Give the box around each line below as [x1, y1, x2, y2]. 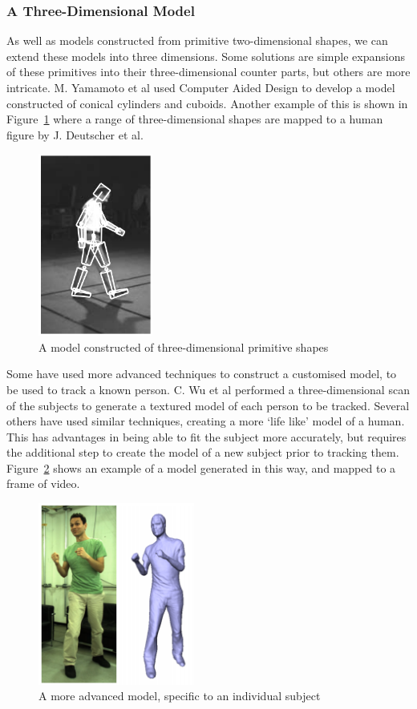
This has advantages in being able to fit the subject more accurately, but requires [6, 428, 407, 445]
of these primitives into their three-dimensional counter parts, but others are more [6, 63, 411, 80]
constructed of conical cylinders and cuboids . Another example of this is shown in [6, 95, 408, 111]
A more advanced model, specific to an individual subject [38, 687, 321, 704]
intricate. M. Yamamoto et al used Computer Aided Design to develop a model [6, 79, 395, 95]
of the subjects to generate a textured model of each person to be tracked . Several [6, 397, 410, 413]
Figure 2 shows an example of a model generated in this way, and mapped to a [6, 459, 396, 476]
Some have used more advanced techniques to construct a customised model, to [6, 365, 397, 382]
